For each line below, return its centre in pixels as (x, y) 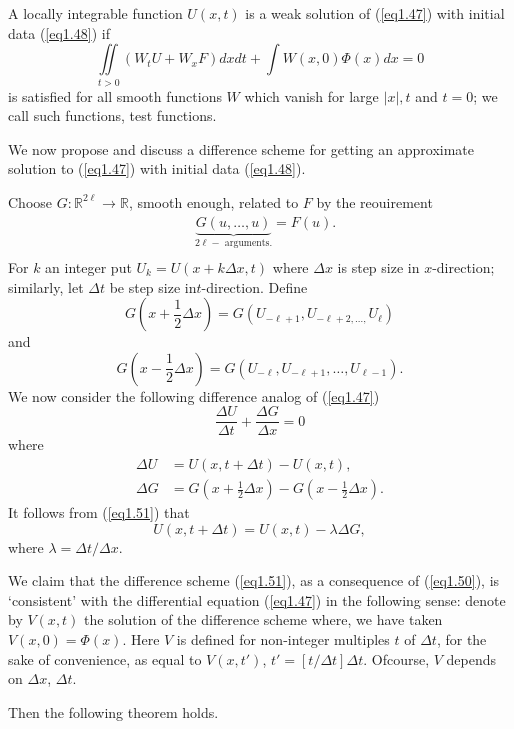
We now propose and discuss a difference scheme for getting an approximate (241, 148)
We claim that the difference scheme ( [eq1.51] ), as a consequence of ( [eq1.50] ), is (254, 580)
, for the (461, 639)
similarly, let (46, 286)
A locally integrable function (95, 13)
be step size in (153, 286)
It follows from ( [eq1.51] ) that (99, 512)
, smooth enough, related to (213, 201)
